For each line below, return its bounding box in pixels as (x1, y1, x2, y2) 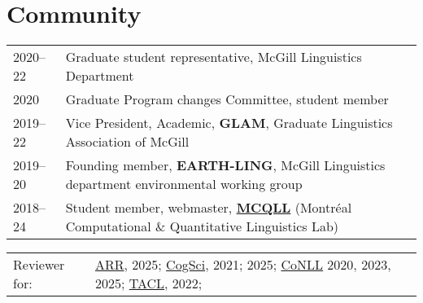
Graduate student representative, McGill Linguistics (65, 47, 362, 67)
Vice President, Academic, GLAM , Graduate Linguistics (65, 113, 393, 133)
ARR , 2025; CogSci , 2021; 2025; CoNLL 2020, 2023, (94, 255, 391, 274)
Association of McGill (65, 132, 190, 151)
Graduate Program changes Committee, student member (65, 90, 389, 109)
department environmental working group (65, 174, 303, 194)
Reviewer (13, 255, 65, 274)
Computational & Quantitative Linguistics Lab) (65, 217, 339, 236)
